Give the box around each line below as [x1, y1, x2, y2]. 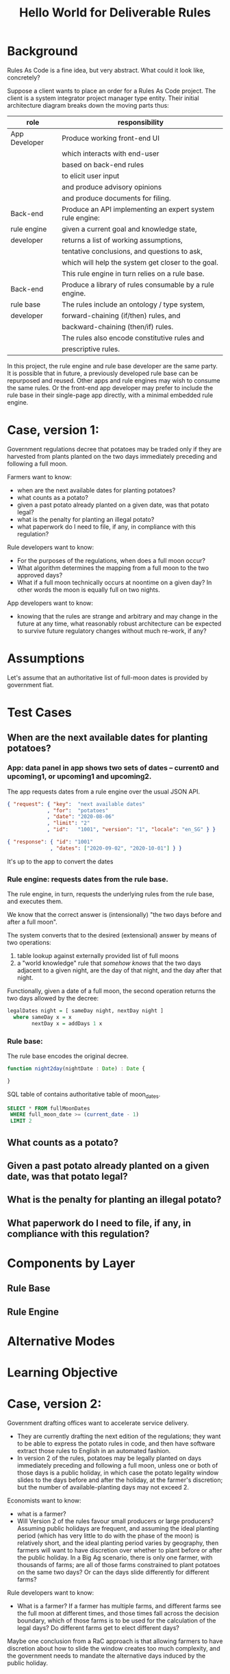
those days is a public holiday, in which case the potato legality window [16, 1469, 219, 1477]
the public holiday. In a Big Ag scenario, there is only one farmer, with [16, 1553, 214, 1562]
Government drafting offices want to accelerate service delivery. [7, 1419, 190, 1427]
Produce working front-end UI [61, 133, 159, 143]
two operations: [7, 938, 51, 947]
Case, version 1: [7, 422, 99, 438]
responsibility [117, 117, 164, 127]
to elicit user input [61, 171, 120, 180]
